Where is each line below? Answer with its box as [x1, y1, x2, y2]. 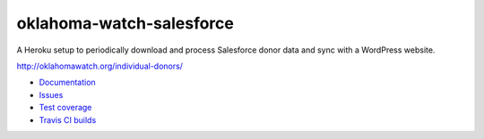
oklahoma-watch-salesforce [16, 13, 235, 33]
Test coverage [39, 102, 92, 113]
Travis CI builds [39, 114, 97, 125]
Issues [39, 89, 64, 100]
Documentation [39, 77, 96, 88]
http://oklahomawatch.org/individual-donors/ [16, 61, 184, 71]
